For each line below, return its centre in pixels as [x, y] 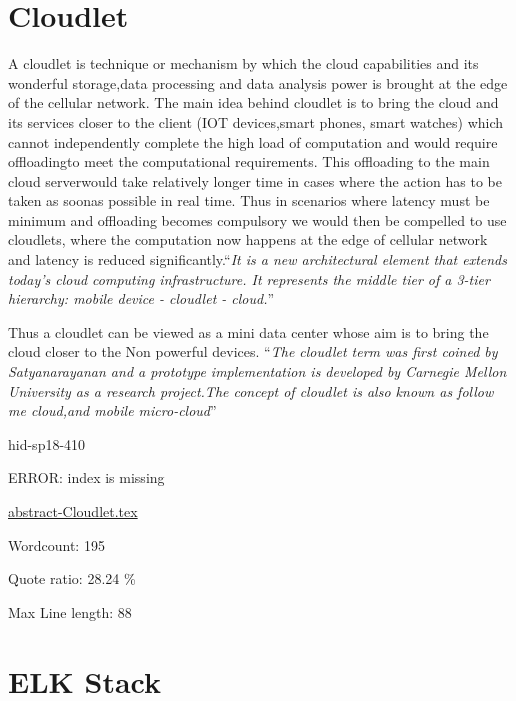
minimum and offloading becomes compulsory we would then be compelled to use [257, 219]
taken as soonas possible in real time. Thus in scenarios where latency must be [249, 200]
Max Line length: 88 [70, 611]
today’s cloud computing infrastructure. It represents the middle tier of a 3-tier [249, 278]
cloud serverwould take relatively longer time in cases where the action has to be [255, 180]
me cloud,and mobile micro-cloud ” [112, 410]
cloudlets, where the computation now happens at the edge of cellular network [248, 239]
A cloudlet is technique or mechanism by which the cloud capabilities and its [243, 63]
